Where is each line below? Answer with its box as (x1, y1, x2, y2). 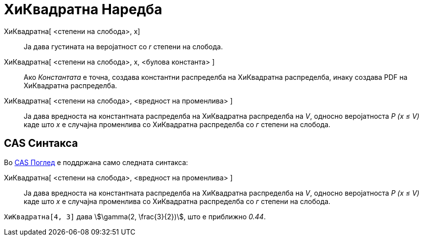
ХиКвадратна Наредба (4, 1, 162, 18)
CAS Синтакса (4, 137, 78, 150)
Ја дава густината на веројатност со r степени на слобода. (24, 42, 223, 51)
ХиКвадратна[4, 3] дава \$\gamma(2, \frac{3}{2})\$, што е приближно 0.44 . (4, 212, 266, 221)
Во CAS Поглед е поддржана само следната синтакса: (4, 158, 188, 167)
